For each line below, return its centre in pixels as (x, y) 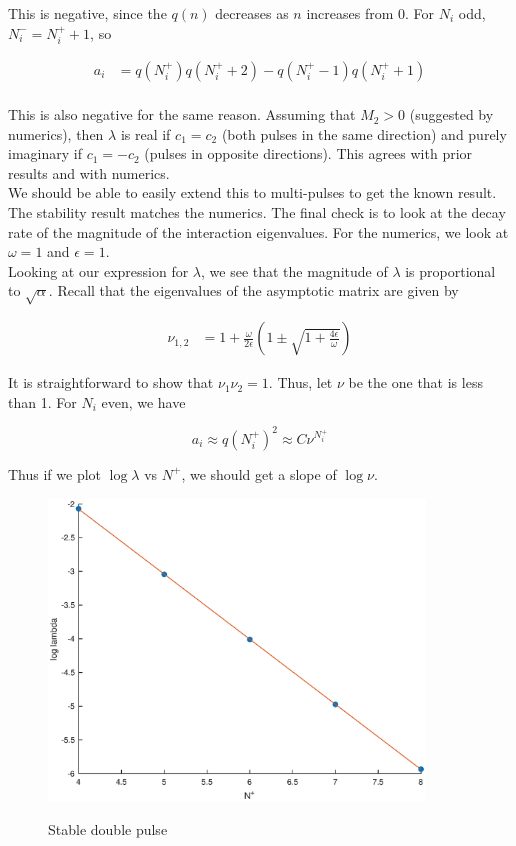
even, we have (143, 401)
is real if (145, 133)
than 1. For (42, 401)
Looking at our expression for (98, 270)
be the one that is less (415, 382)
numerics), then (56, 133)
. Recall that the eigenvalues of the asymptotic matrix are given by (253, 290)
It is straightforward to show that (111, 382)
